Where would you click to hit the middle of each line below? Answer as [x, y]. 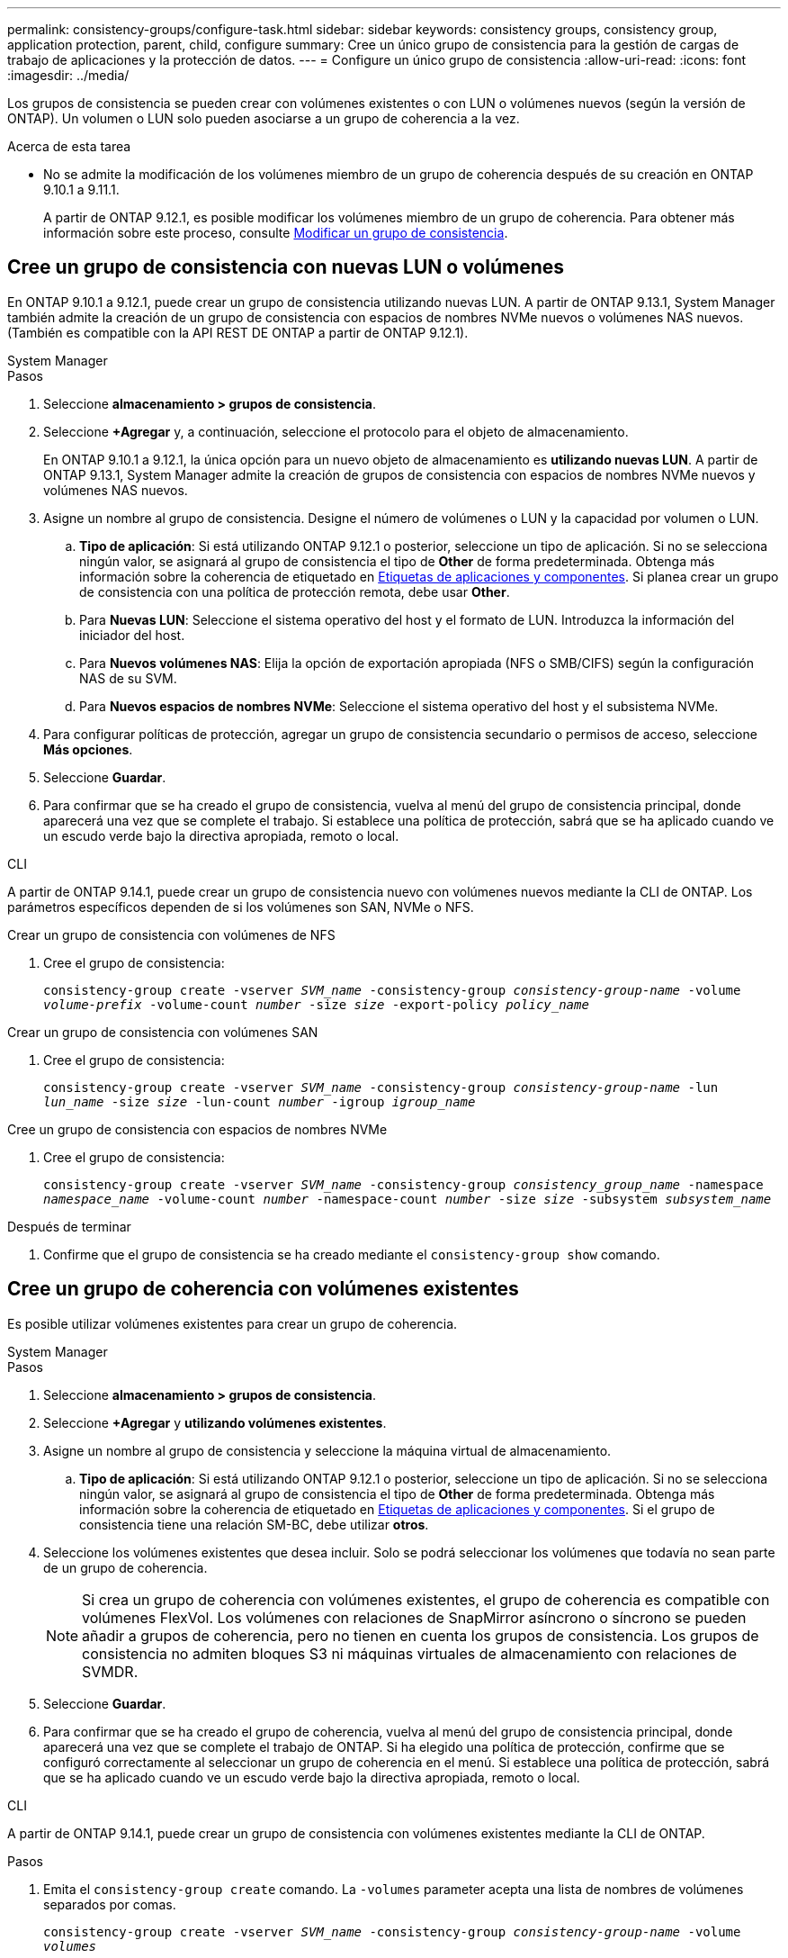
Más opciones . [88, 749]
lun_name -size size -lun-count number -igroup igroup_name [260, 1101]
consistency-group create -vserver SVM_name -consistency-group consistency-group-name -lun [381, 1087]
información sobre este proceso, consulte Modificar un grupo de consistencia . [276, 233]
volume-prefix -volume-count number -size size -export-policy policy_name [316, 1004]
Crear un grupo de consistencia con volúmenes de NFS [171, 934]
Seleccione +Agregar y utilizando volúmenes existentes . [215, 1422]
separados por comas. [110, 1904]
